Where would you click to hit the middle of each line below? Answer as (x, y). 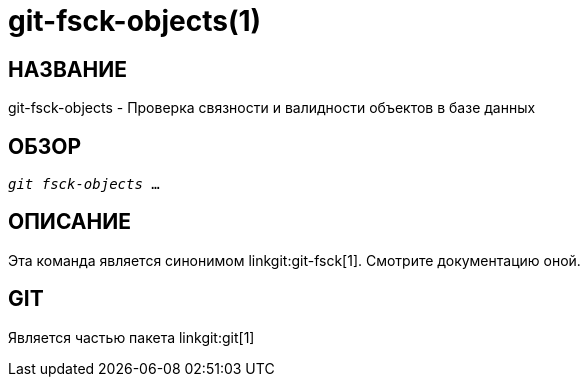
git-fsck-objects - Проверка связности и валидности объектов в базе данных (272, 108)
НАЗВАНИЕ (67, 69)
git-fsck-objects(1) (135, 21)
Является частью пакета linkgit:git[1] (131, 337)
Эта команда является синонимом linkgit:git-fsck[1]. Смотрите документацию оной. (294, 260)
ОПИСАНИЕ (69, 222)
